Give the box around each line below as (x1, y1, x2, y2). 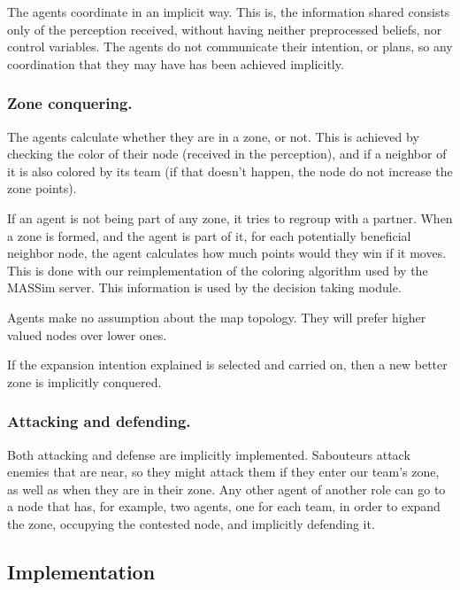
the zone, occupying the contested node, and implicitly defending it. (7, 514, 375, 532)
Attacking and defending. (7, 410, 191, 432)
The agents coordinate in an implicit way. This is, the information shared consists (7, 3, 450, 20)
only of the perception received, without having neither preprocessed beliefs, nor (7, 19, 442, 38)
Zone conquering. (7, 92, 133, 114)
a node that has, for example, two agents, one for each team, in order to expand (7, 497, 441, 516)
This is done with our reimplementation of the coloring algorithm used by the (7, 260, 428, 279)
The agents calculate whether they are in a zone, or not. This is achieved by (7, 127, 419, 145)
